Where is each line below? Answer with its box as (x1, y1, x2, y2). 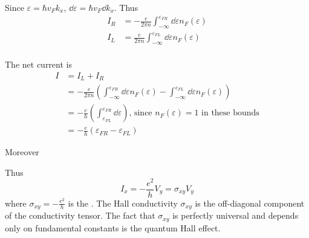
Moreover (5, 146, 39, 158)
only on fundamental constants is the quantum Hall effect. (5, 221, 221, 234)
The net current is (5, 58, 72, 71)
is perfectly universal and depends (172, 209, 299, 222)
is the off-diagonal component (195, 196, 305, 209)
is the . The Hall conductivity (68, 196, 178, 209)
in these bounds (201, 109, 259, 118)
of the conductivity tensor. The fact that (5, 209, 155, 222)
